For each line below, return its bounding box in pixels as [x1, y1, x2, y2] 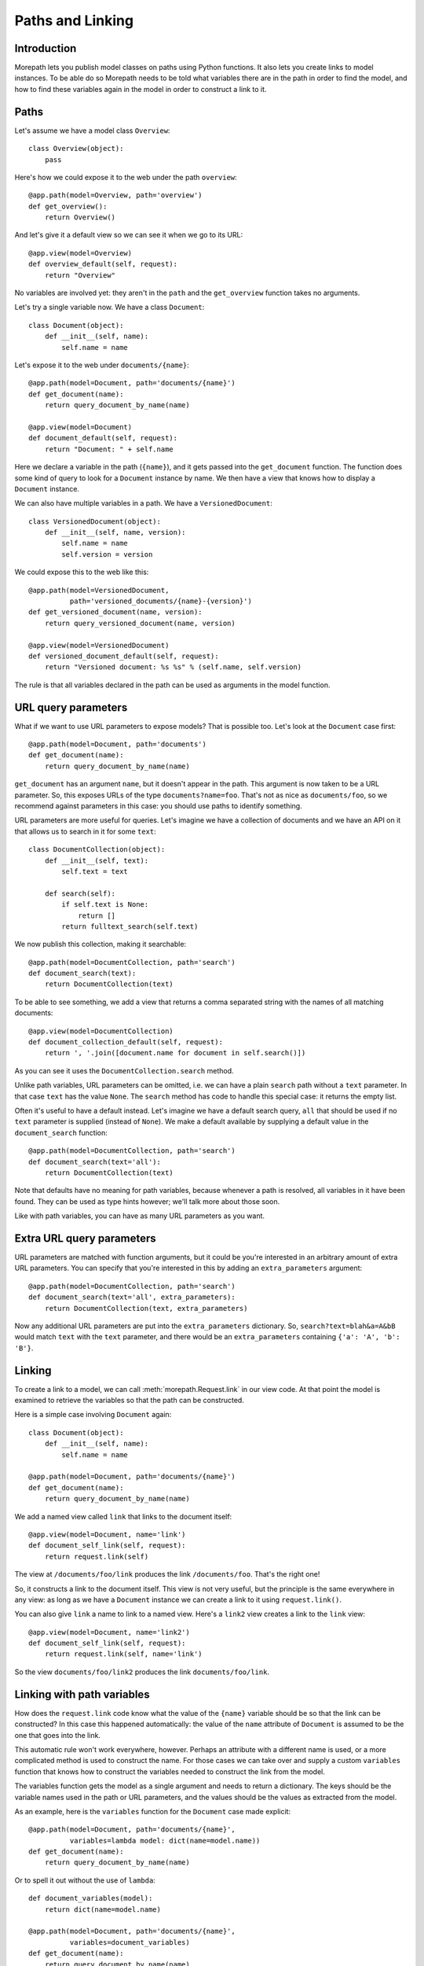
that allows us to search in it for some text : [14, 827, 156, 836]
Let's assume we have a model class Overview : [14, 126, 170, 135]
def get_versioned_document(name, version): [28, 608, 203, 617]
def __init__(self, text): [44, 856, 149, 865]
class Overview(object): [28, 144, 124, 153]
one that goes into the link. [14, 1730, 101, 1740]
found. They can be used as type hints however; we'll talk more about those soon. [14, 1196, 280, 1206]
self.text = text [61, 867, 129, 876]
